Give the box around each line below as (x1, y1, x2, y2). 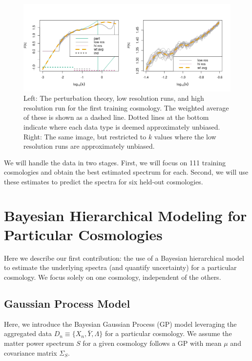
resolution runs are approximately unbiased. (23, 141, 155, 151)
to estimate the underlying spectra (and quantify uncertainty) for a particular (4, 262, 237, 272)
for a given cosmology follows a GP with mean (83, 338, 222, 348)
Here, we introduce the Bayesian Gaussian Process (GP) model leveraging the (4, 318, 237, 329)
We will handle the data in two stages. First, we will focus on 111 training (4, 157, 226, 167)
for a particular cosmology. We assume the (105, 328, 232, 338)
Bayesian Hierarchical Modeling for (4, 205, 247, 225)
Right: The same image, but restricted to (23, 131, 147, 141)
